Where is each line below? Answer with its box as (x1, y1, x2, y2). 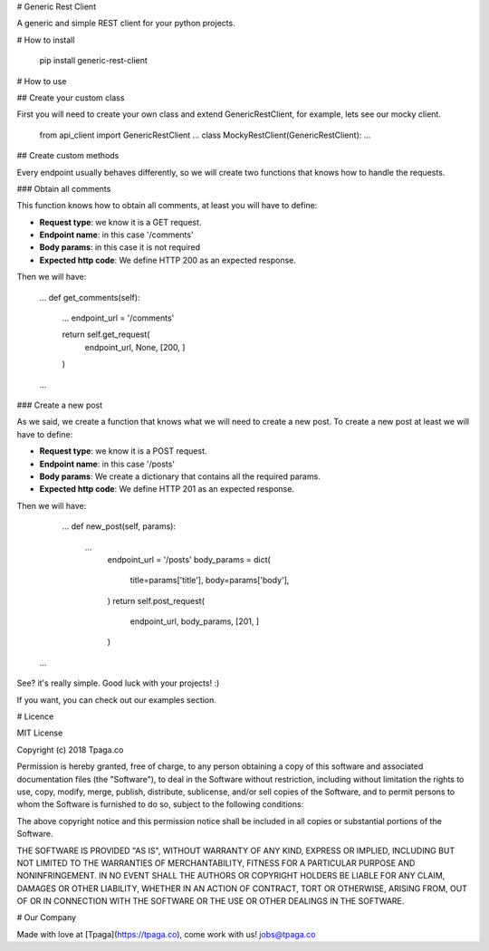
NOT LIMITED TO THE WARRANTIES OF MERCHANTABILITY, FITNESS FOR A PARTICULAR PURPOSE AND (16, 857, 416, 869)
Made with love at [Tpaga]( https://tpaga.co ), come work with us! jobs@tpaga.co (16, 928, 316, 939)
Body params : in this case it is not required (39, 242, 201, 253)
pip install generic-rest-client (39, 55, 149, 66)
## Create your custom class (16, 91, 125, 103)
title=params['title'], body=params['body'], (129, 575, 290, 586)
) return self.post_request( (107, 595, 206, 606)
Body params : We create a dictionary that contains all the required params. (39, 471, 321, 482)
